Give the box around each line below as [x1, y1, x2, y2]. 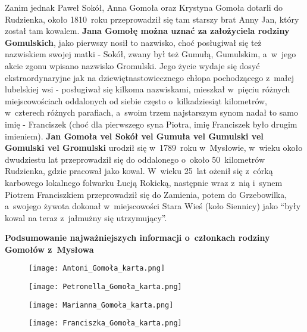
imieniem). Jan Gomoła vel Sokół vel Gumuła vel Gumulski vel [5, 129, 264, 142]
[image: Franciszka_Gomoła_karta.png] [29, 319, 182, 328]
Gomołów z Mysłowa [5, 243, 94, 255]
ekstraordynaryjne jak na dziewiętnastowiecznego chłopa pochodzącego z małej [5, 71, 295, 83]
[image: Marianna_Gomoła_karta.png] [29, 300, 174, 309]
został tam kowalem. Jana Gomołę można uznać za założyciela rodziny [5, 24, 290, 37]
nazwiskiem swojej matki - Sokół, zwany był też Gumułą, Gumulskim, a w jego [5, 48, 296, 60]
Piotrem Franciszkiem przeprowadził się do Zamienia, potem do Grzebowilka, [5, 188, 287, 200]
